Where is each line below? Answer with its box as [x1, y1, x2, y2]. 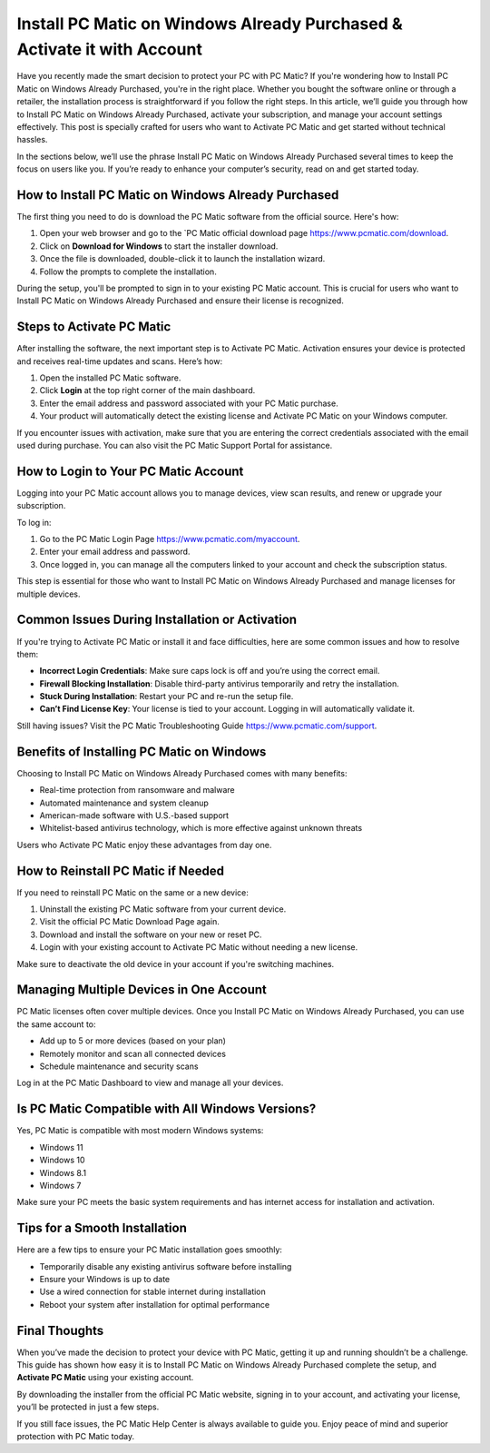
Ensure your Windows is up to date [39, 1273, 171, 1284]
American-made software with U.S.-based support [39, 809, 230, 821]
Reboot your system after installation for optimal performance [39, 1299, 270, 1310]
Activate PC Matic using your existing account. [16, 1372, 194, 1383]
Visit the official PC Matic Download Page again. [39, 916, 220, 927]
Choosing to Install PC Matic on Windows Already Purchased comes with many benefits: [16, 767, 348, 778]
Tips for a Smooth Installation [16, 1221, 188, 1236]
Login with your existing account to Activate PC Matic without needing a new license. [39, 942, 358, 953]
